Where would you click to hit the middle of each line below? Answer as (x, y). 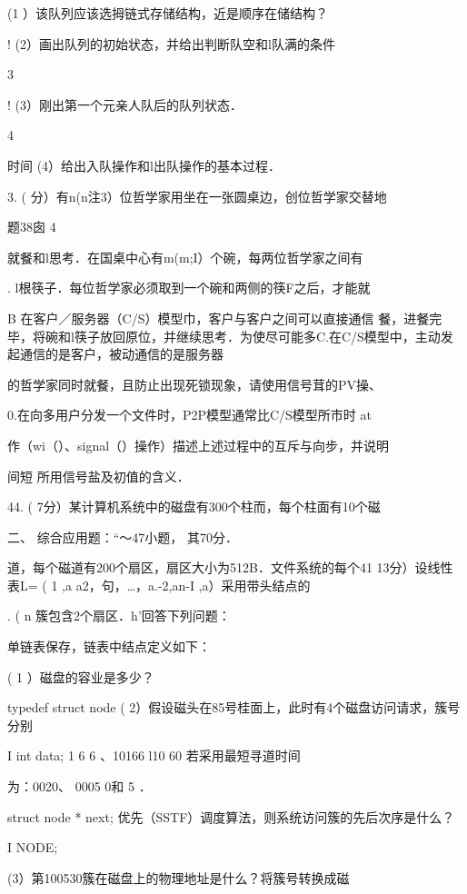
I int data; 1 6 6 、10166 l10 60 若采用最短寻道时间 (154, 755)
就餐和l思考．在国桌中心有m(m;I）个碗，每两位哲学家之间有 (185, 257)
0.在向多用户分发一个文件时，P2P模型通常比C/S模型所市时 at (189, 415)
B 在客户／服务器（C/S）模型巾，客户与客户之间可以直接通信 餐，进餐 (219, 318)
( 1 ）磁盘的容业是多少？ (81, 676)
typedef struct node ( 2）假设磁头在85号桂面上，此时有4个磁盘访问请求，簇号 (234, 707)
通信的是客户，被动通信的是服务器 (121, 354)
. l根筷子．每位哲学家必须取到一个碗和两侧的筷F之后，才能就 (189, 288)
